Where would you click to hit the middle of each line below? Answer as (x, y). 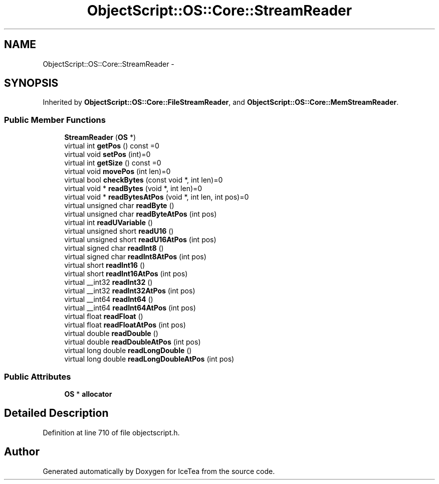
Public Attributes (38, 376)
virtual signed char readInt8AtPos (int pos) (135, 257)
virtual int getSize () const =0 (113, 163)
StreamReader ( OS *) (100, 137)
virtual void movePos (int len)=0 (118, 172)
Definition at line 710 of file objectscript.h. (111, 432)
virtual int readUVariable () (108, 223)
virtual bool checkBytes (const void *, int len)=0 (144, 180)
